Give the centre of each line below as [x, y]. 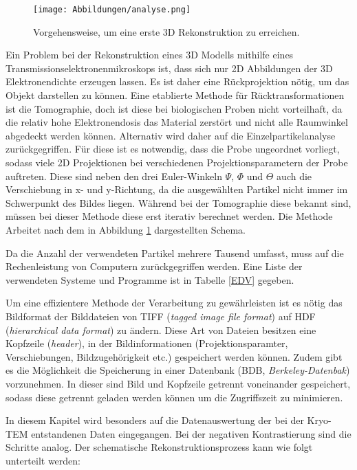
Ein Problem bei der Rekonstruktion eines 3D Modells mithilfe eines [150, 55]
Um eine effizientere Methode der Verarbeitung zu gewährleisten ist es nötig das [174, 303]
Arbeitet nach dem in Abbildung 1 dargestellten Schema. [126, 229]
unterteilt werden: [43, 460]
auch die [294, 176]
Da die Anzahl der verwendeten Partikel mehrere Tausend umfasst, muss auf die [175, 253]
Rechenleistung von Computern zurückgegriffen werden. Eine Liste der [154, 266]
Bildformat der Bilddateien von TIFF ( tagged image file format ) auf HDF [161, 316]
